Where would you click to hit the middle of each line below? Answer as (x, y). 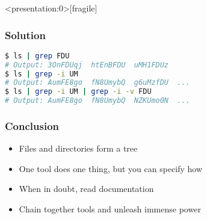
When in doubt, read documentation (86, 189)
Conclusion (32, 125)
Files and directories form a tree (78, 148)
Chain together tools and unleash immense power (110, 209)
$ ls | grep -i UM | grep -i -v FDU (78, 92)
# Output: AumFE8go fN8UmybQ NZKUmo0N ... (97, 101)
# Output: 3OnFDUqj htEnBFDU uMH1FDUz (87, 65)
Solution (25, 35)
